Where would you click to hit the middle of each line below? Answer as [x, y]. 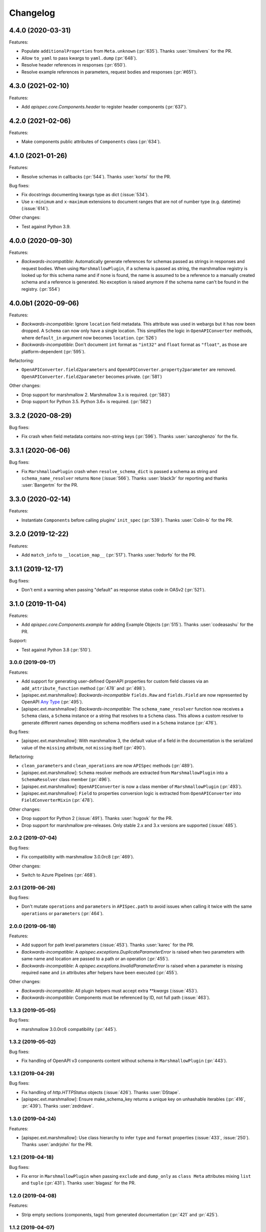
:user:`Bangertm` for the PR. [50, 485]
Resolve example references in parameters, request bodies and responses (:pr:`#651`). [109, 72]
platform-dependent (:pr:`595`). [53, 351]
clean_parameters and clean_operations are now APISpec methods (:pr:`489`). [108, 766]
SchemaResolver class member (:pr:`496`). [66, 780]
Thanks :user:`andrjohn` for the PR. [57, 1145]
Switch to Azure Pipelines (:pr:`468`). [59, 875]
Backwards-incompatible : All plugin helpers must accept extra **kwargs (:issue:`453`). [110, 991]
